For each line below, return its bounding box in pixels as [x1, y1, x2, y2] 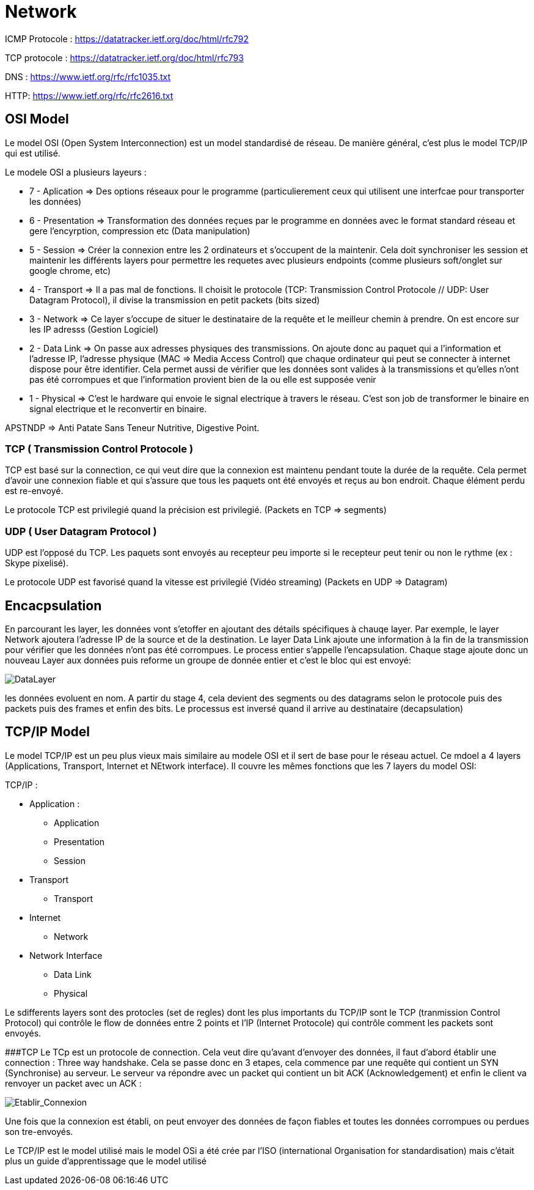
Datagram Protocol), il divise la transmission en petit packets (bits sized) [29, 294, 320, 305]
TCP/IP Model [5, 724, 90, 740]
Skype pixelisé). [5, 558, 68, 569]
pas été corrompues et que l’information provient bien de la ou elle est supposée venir [29, 374, 376, 385]
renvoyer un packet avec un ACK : [5, 1077, 142, 1088]
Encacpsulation [5, 597, 102, 613]
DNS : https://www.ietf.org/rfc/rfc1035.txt [5, 71, 171, 82]
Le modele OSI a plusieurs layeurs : [5, 166, 147, 177]
